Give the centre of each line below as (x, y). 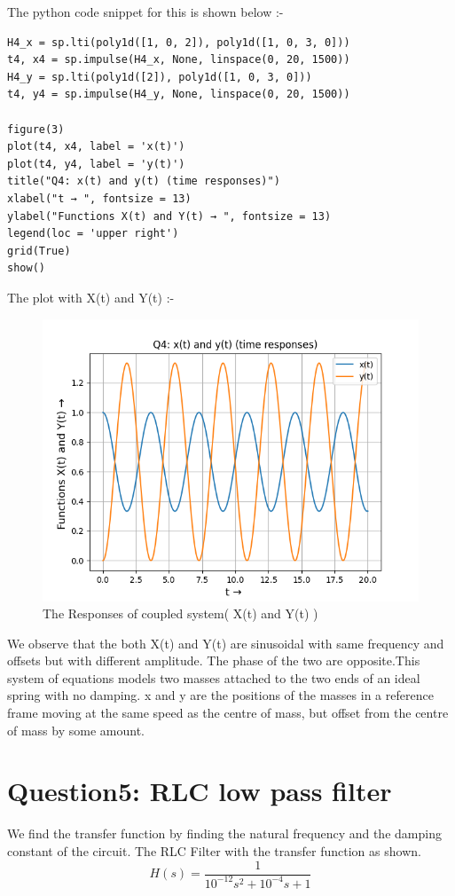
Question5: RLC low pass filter (200, 791)
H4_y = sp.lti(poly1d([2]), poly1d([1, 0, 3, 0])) (160, 77)
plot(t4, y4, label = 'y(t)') (96, 164)
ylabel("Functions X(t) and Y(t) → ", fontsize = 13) (169, 216)
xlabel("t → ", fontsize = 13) (99, 198)
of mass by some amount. (76, 730)
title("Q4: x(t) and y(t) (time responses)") (144, 181)
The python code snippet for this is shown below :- (145, 12)
